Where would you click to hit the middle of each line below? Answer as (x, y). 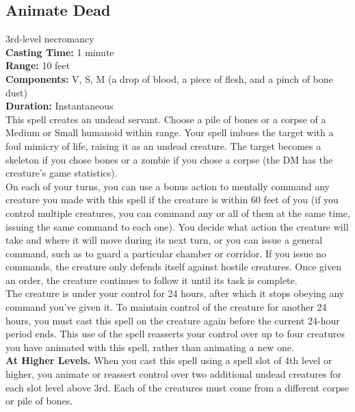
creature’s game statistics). (62, 173)
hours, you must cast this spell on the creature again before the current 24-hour (173, 320)
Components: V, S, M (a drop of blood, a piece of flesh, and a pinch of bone (169, 78)
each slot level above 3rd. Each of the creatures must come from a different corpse (177, 387)
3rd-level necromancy (50, 39)
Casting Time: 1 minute (60, 52)
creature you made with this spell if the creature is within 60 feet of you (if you (172, 199)
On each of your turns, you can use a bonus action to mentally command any (168, 186)
